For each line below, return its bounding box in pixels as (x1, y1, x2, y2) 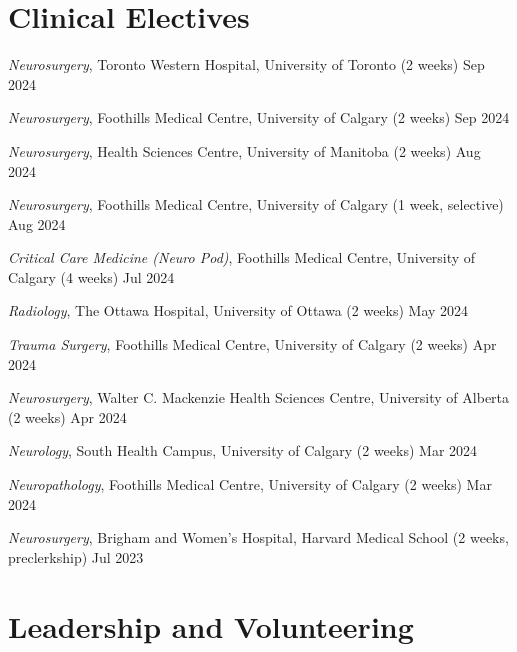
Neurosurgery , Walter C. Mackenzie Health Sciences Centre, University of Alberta (8, 387, 510, 408)
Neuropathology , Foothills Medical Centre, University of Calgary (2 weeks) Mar (8, 474, 492, 495)
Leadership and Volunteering (8, 605, 414, 646)
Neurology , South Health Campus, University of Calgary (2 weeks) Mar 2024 (8, 440, 478, 461)
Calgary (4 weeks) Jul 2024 (8, 266, 175, 287)
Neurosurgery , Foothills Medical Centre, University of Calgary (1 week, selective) (8, 194, 504, 215)
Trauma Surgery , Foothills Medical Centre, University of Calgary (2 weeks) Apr (8, 334, 497, 355)
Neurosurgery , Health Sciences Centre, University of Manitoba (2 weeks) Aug (8, 140, 481, 161)
